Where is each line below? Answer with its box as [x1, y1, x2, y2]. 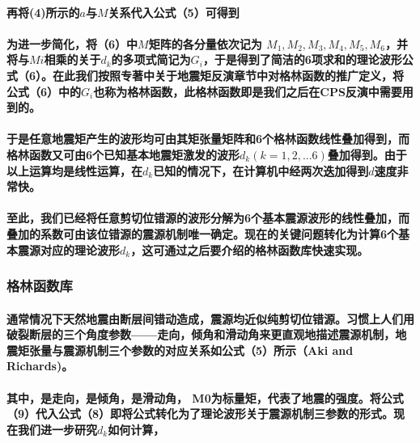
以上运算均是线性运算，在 [6, 162, 142, 179]
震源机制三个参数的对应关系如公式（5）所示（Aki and [62, 341, 354, 358]
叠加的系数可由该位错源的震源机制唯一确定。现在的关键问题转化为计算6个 [6, 225, 399, 242]
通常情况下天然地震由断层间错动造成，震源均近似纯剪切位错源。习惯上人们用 [6, 310, 414, 327]
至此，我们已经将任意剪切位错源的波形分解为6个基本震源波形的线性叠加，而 [6, 209, 410, 226]
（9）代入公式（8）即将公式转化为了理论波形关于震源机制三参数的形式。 [6, 405, 394, 422]
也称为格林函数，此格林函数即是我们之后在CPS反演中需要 [93, 82, 402, 99]
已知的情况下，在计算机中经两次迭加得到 [153, 162, 369, 179]
